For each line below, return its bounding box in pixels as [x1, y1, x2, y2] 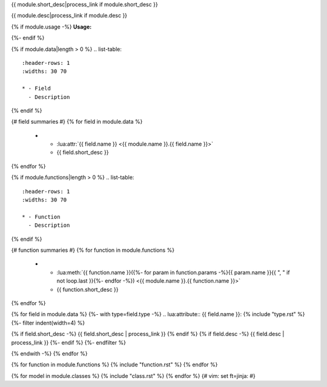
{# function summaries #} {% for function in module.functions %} [11, 246, 175, 254]
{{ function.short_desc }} [56, 286, 119, 293]
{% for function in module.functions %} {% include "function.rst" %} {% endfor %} [11, 361, 218, 368]
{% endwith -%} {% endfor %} [11, 349, 88, 357]
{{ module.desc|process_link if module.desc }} [11, 12, 127, 19]
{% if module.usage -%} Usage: [11, 23, 92, 30]
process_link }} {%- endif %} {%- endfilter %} [11, 338, 127, 346]
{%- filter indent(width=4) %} [11, 319, 85, 326]
